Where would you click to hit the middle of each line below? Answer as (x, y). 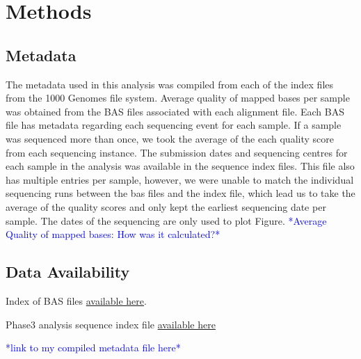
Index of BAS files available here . (76, 300)
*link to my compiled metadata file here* (93, 348)
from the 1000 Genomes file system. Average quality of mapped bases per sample (178, 98)
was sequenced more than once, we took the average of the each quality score (170, 138)
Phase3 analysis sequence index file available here (111, 324)
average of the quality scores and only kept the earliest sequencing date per (166, 206)
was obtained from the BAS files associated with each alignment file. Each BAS (175, 111)
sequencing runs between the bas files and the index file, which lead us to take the (180, 193)
